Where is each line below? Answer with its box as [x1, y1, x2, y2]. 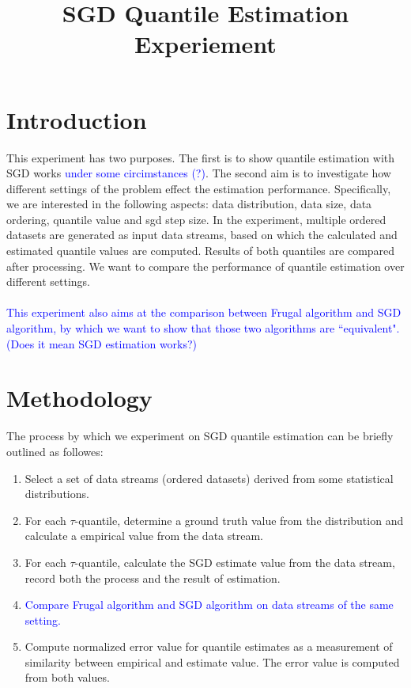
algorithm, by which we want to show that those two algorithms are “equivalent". [6, 320, 400, 336]
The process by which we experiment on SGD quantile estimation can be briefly [6, 428, 394, 444]
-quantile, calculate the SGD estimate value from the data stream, [74, 553, 395, 570]
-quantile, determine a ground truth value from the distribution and [74, 511, 404, 528]
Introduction [6, 103, 147, 135]
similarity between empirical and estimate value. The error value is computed [25, 653, 400, 670]
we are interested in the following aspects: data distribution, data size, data [6, 196, 372, 212]
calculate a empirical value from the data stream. [25, 527, 263, 544]
